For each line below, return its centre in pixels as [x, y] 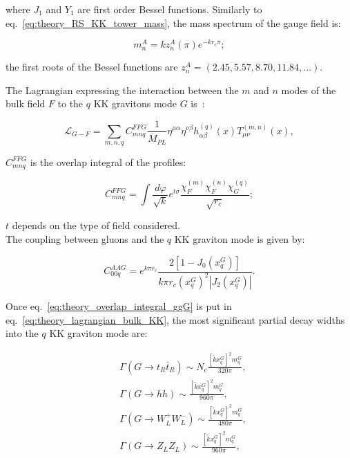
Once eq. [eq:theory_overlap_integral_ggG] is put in [119, 305]
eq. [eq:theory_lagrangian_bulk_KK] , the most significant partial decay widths [175, 319]
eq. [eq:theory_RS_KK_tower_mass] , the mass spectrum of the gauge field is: [173, 22]
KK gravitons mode [135, 103]
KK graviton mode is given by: [240, 238]
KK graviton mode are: [98, 333]
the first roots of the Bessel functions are [92, 67]
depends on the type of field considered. [96, 225]
